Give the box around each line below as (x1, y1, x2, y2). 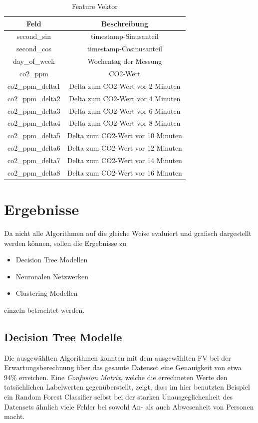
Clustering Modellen (15, 288, 78, 298)
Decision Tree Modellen (15, 254, 88, 265)
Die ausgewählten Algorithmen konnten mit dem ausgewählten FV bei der (4, 352, 231, 363)
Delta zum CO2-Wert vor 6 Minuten (69, 105, 181, 116)
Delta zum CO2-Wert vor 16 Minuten (67, 167, 182, 178)
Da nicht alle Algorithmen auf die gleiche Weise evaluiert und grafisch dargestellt (4, 227, 252, 238)
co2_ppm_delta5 (7, 130, 60, 141)
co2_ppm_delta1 (7, 80, 60, 91)
